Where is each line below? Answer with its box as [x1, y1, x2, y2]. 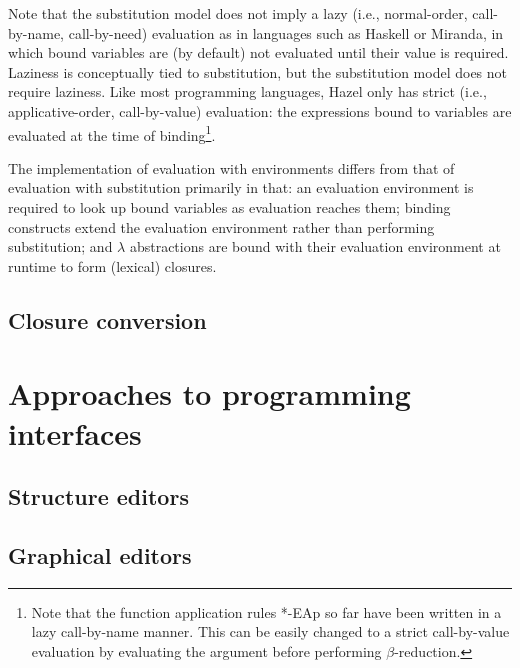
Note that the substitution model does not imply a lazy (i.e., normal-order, [8, 3, 468, 23]
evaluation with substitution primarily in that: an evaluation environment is [8, 177, 474, 198]
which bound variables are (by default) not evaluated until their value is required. [8, 42, 509, 63]
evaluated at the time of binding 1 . [8, 121, 216, 145]
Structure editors [8, 481, 189, 512]
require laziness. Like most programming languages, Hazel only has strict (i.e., [8, 81, 487, 102]
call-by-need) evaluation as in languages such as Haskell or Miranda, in [68, 22, 504, 43]
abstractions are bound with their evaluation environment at [129, 236, 501, 257]
